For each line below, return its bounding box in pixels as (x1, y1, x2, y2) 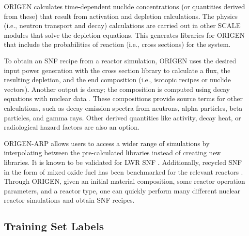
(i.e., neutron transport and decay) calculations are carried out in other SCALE (4, 20, 241, 30)
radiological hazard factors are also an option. (4, 122, 140, 132)
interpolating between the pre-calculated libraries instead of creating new (4, 147, 221, 158)
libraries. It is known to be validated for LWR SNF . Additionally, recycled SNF (4, 157, 242, 167)
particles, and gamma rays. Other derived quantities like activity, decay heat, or (4, 112, 241, 122)
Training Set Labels (4, 219, 104, 234)
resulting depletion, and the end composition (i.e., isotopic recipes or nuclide (4, 74, 231, 85)
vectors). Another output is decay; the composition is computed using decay (4, 84, 230, 94)
